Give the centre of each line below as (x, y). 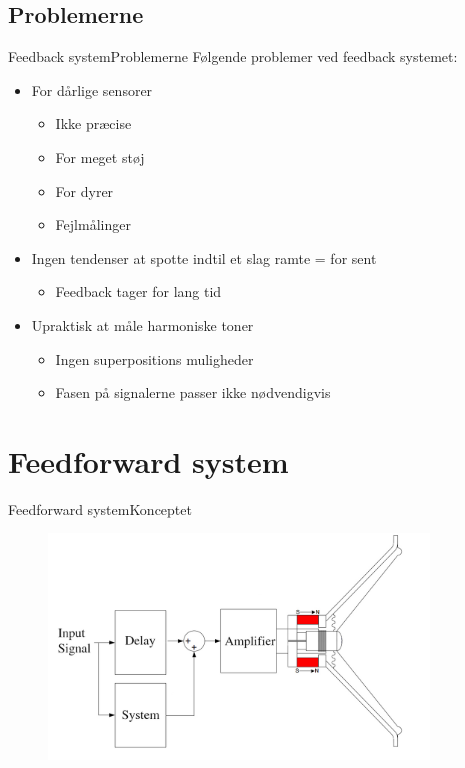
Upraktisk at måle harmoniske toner (142, 324)
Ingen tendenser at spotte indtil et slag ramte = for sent (204, 257)
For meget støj (100, 156)
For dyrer (84, 190)
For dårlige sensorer (92, 89)
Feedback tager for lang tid (138, 291)
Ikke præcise (93, 123)
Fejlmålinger (93, 224)
